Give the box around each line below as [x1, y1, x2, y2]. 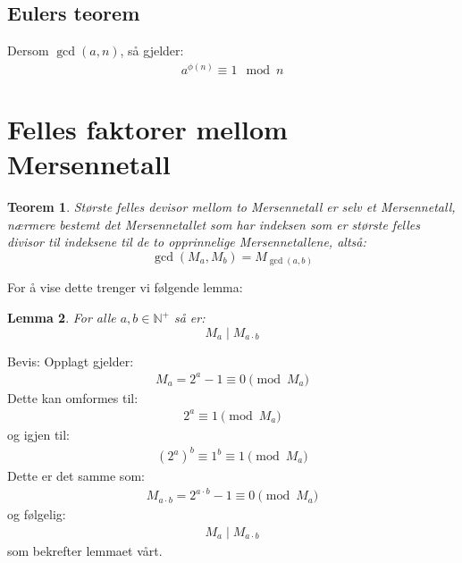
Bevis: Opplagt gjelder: [7, 351, 134, 370]
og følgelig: [7, 505, 66, 524]
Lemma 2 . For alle [7, 308, 116, 327]
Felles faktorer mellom [7, 111, 288, 147]
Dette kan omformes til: [7, 388, 139, 407]
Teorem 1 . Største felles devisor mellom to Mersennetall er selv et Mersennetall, [7, 197, 456, 216]
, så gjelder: [120, 41, 184, 60]
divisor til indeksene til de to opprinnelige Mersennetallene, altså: [7, 232, 366, 251]
